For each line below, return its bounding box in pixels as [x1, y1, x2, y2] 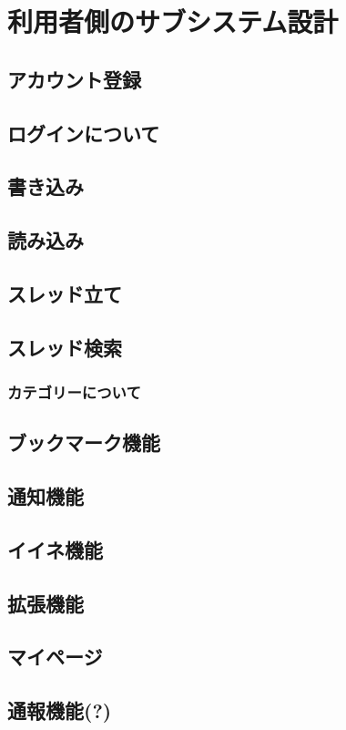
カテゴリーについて [7, 380, 141, 403]
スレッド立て [7, 279, 122, 307]
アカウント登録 [7, 65, 141, 93]
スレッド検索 [7, 333, 122, 361]
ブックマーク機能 [7, 428, 160, 457]
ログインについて [7, 118, 160, 147]
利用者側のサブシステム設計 [7, 3, 339, 40]
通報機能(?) [7, 696, 112, 725]
